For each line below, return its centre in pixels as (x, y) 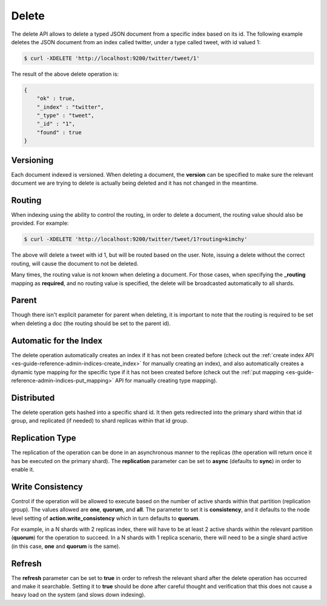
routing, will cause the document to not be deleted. (75, 263)
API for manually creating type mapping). (167, 380)
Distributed (33, 397)
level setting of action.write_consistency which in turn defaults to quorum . (105, 518)
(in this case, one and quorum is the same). (66, 546)
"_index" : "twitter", (70, 107)
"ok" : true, (56, 99)
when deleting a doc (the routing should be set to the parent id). (91, 323)
